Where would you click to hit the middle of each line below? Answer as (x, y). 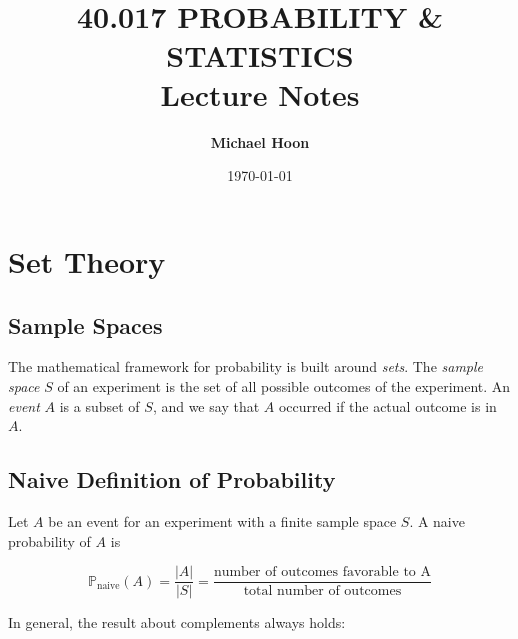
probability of (49, 540)
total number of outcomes (322, 591)
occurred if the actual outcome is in (387, 405)
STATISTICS (260, 54)
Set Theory (87, 261)
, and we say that (206, 405)
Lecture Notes (260, 93)
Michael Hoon (260, 141)
